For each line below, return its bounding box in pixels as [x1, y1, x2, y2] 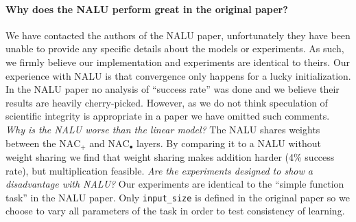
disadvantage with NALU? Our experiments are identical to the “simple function [5, 177, 344, 191]
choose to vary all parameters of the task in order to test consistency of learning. [5, 203, 345, 218]
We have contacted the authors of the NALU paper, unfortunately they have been [5, 27, 351, 42]
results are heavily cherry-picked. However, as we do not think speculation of [5, 95, 328, 109]
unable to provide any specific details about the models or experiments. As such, [5, 41, 344, 56]
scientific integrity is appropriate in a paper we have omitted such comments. [5, 109, 330, 123]
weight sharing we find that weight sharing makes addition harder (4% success [5, 150, 335, 164]
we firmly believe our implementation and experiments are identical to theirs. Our [5, 54, 351, 69]
